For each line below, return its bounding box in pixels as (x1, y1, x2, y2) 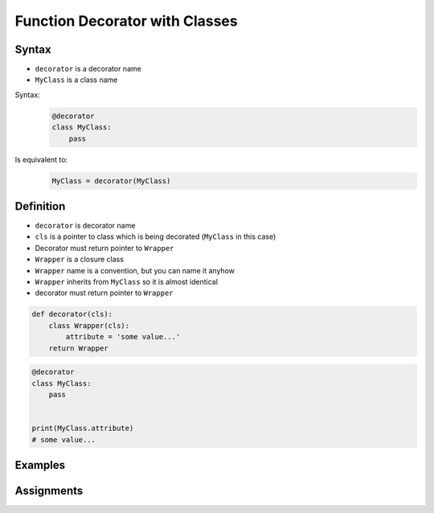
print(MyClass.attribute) (31, 424, 134, 433)
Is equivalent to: (14, 154, 68, 164)
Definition (14, 199, 66, 213)
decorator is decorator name (35, 221, 136, 231)
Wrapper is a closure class (35, 254, 125, 265)
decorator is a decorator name (35, 64, 142, 74)
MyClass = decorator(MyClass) (51, 176, 171, 185)
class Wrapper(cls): (48, 321, 130, 330)
